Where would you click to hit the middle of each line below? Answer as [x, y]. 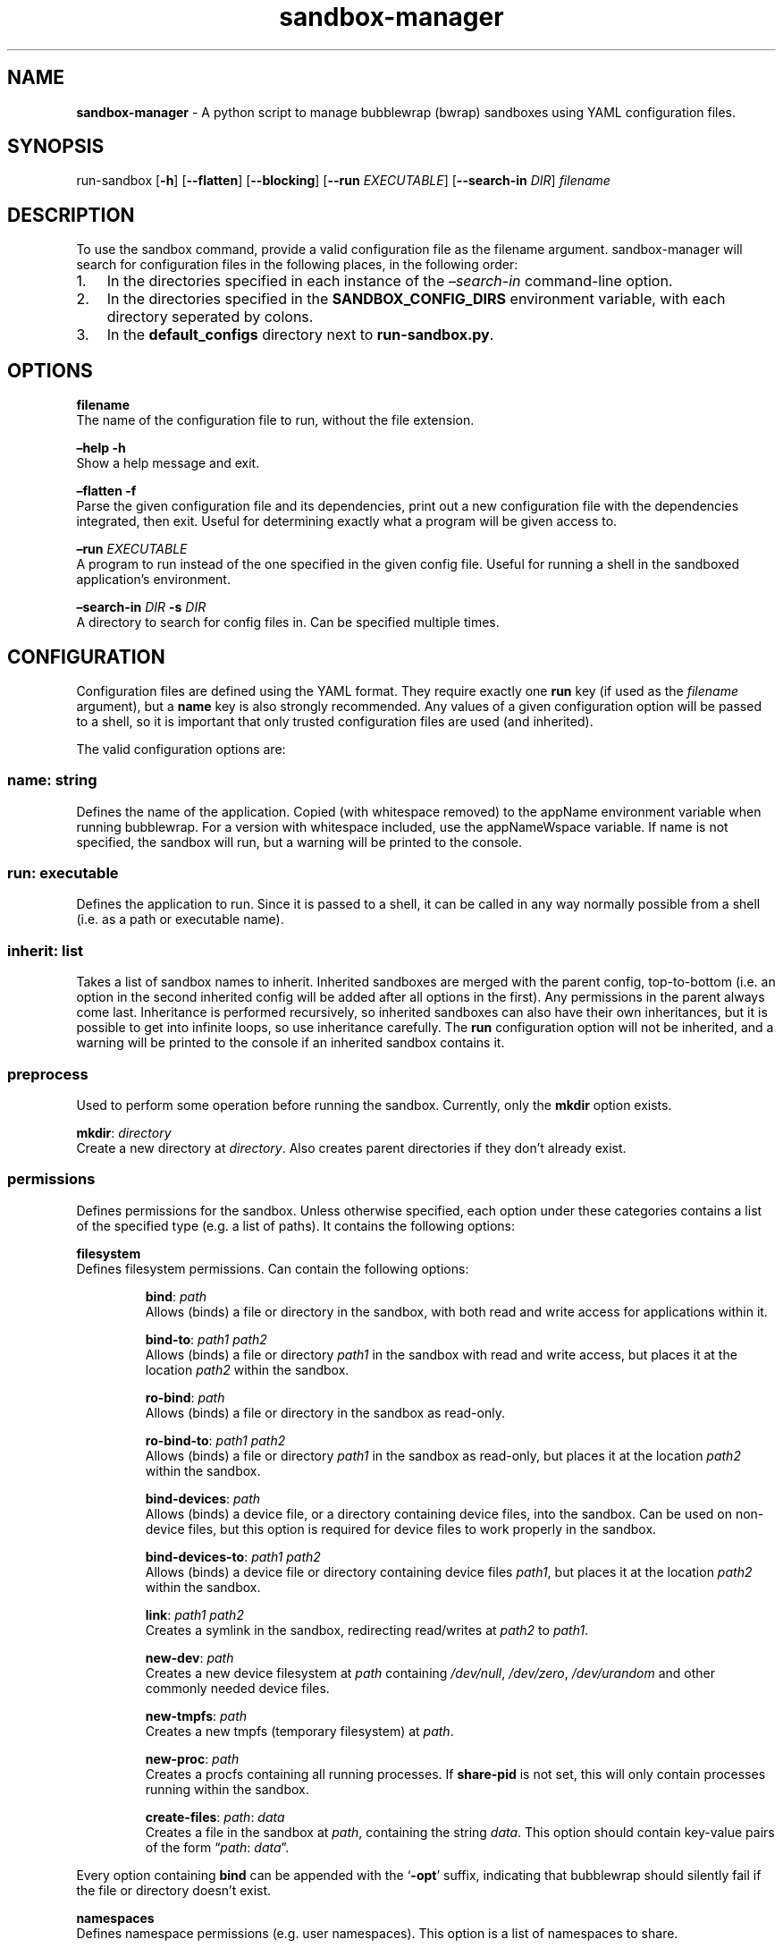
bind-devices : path [203, 1498]
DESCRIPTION [71, 215]
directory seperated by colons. [210, 317]
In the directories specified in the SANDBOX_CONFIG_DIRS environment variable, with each [416, 299]
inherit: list [46, 950]
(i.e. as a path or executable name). [180, 919]
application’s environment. [153, 580]
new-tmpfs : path [196, 1715]
